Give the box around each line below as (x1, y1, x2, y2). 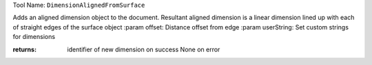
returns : (12, 45, 37, 53)
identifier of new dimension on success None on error (67, 45, 220, 53)
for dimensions (12, 33, 55, 41)
